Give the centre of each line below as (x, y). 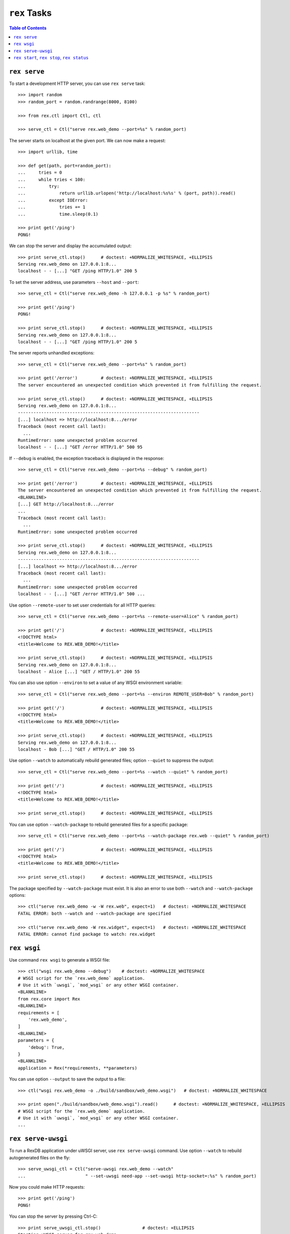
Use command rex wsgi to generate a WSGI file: (60, 960)
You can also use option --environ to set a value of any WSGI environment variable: (96, 683)
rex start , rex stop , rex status (51, 58)
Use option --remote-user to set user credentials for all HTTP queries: (82, 605)
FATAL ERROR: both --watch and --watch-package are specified (95, 913)
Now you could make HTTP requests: (47, 1187)
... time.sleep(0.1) (58, 214)
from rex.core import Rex (49, 999)
